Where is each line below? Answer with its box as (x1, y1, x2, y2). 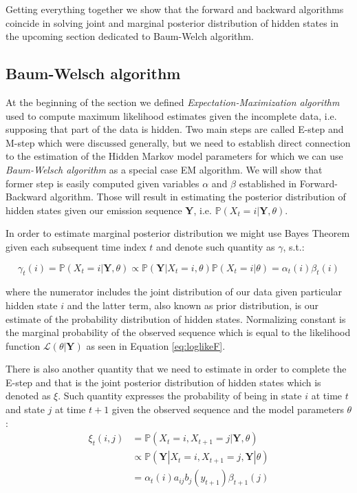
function (6, 338, 41, 353)
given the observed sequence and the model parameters (111, 402, 344, 417)
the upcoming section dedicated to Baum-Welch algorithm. (6, 29, 254, 43)
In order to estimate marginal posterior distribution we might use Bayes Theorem (6, 226, 350, 240)
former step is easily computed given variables (6, 176, 199, 190)
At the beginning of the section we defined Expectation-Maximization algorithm (6, 94, 340, 109)
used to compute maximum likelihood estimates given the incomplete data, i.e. (6, 108, 337, 123)
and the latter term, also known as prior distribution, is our (67, 297, 319, 312)
